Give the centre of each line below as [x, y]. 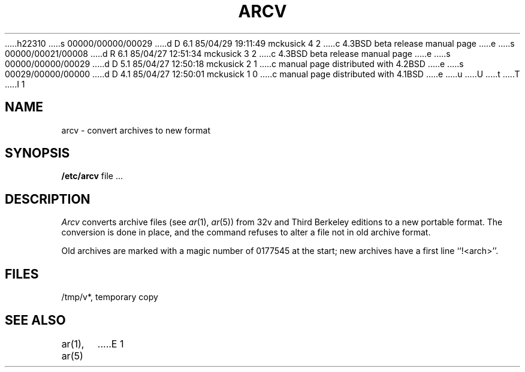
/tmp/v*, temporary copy [110, 297]
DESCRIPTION [48, 199]
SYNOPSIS [37, 153]
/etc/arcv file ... [92, 176]
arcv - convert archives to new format [136, 130]
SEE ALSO [35, 320]
